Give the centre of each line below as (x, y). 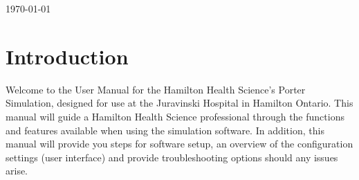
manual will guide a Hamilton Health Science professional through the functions (175, 116)
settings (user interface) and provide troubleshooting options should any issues (172, 157)
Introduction (67, 56)
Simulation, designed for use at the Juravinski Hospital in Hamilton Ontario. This (179, 103)
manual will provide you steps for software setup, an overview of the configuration (179, 144)
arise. (17, 171)
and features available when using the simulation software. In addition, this (165, 130)
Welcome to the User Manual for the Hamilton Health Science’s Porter (156, 89)
